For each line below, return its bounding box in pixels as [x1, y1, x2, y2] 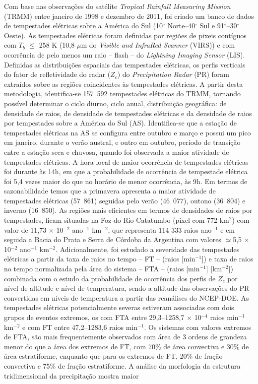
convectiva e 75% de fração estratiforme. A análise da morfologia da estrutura [4, 360, 241, 371]
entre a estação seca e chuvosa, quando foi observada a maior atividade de [4, 146, 229, 157]
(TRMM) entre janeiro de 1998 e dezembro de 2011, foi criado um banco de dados [4, 10, 254, 21]
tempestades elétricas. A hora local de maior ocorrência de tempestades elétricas [4, 156, 249, 167]
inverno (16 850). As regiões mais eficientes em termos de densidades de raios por [4, 205, 253, 215]
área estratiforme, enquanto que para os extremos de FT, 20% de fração [4, 351, 223, 361]
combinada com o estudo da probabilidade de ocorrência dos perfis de [4, 273, 216, 283]
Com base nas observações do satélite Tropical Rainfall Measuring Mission [4, 1, 231, 11]
